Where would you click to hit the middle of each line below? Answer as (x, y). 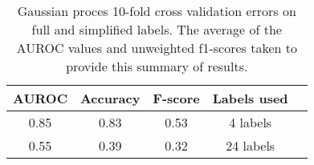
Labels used (250, 98)
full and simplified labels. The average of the (157, 29)
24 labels (251, 145)
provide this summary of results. (157, 66)
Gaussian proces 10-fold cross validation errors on (157, 11)
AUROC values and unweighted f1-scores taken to (157, 48)
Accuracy (110, 98)
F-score (176, 98)
